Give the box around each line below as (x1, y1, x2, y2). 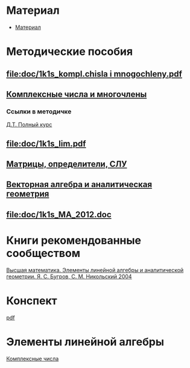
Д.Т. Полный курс (6, 121, 52, 128)
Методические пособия (6, 45, 133, 59)
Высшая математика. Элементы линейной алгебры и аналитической (6, 266, 184, 273)
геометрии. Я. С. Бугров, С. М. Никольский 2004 (6, 273, 132, 280)
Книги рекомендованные (6, 233, 142, 247)
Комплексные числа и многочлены (6, 89, 147, 100)
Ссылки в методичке (6, 107, 72, 115)
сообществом (6, 246, 80, 260)
